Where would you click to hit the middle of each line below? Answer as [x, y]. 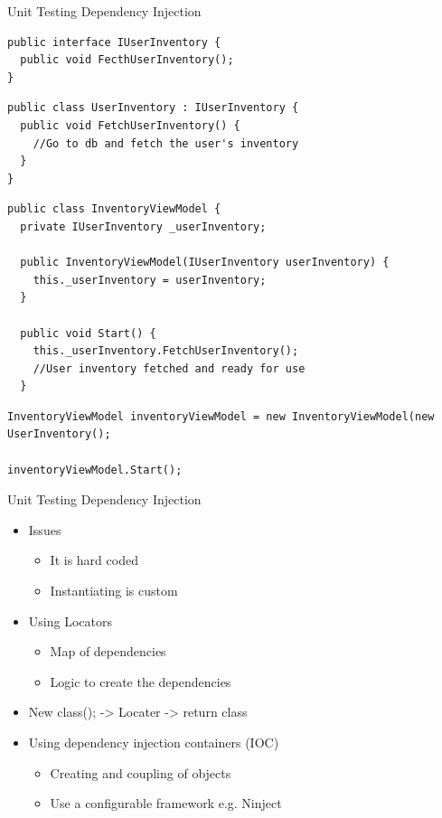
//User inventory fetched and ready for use [169, 368]
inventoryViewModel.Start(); [95, 470]
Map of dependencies [108, 651]
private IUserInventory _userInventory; [143, 226]
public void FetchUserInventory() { [130, 125]
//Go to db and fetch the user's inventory [166, 143]
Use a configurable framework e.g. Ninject [166, 803]
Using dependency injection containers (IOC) [154, 742]
